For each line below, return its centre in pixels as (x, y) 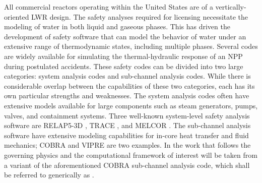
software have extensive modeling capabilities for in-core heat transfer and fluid (126, 135)
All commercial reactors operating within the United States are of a (109, 7)
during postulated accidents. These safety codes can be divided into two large (124, 66)
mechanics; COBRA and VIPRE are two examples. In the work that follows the (127, 145)
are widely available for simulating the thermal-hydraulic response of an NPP (123, 56)
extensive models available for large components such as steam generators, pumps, (131, 105)
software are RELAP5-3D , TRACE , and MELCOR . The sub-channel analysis (127, 125)
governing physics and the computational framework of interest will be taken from (131, 155)
